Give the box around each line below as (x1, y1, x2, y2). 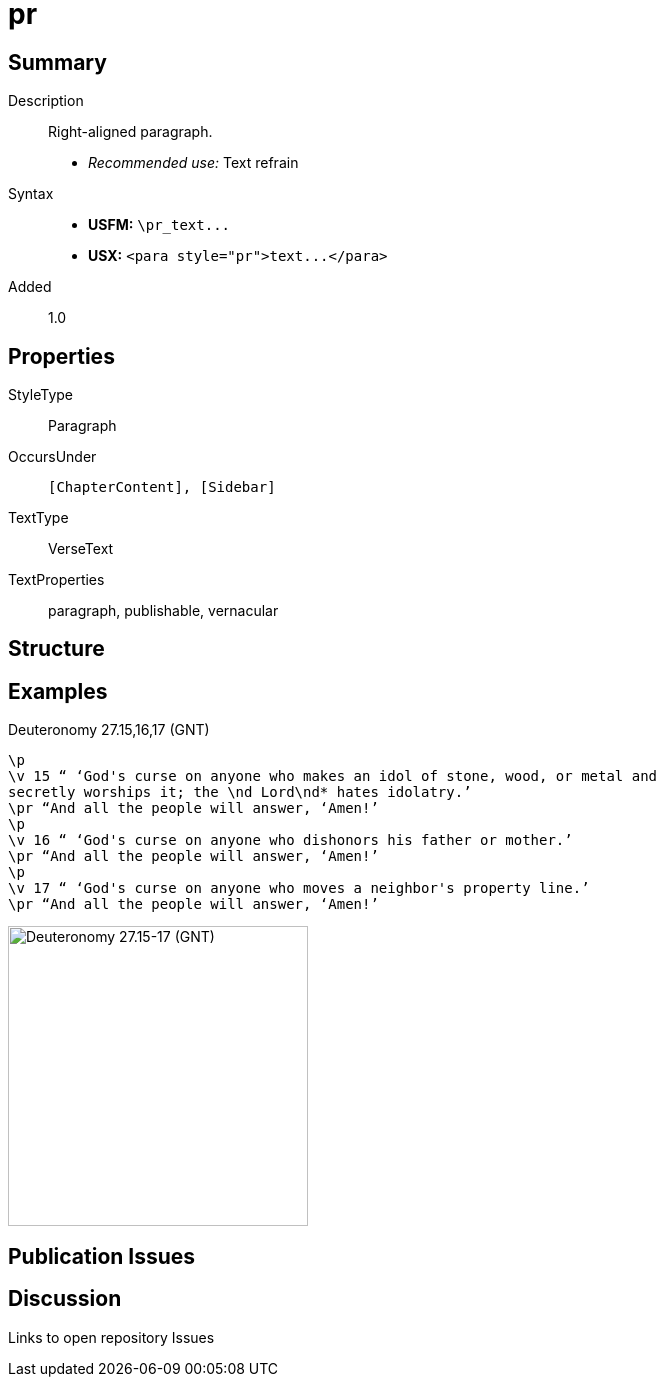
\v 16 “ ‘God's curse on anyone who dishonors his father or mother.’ (8, 832, 573, 849)
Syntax (8, 185, 54, 203)
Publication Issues (8, 1243, 196, 1269)
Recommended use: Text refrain (88, 154, 299, 172)
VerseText (48, 540, 114, 558)
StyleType (8, 386, 73, 404)
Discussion (8, 1286, 122, 1312)
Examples (8, 678, 108, 704)
